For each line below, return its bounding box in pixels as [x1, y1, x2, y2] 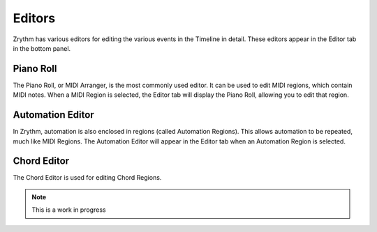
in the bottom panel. [13, 44, 71, 52]
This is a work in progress [31, 206, 106, 214]
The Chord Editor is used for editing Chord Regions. [13, 173, 162, 182]
